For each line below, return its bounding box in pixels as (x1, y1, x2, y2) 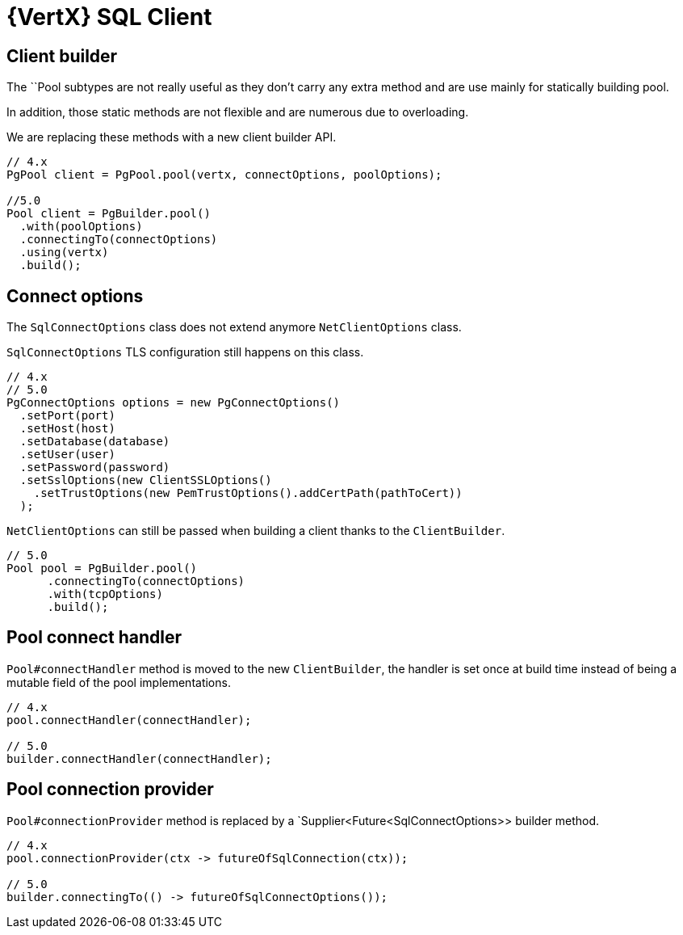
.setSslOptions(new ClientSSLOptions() (19, 474, 272, 487)
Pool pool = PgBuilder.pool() (6, 562, 198, 575)
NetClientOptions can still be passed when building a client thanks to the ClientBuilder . (6, 524, 505, 538)
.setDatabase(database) (19, 435, 170, 449)
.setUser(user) (19, 448, 115, 461)
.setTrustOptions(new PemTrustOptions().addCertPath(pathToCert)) (33, 486, 463, 500)
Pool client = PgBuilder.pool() (6, 207, 211, 221)
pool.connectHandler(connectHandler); (6, 713, 252, 727)
